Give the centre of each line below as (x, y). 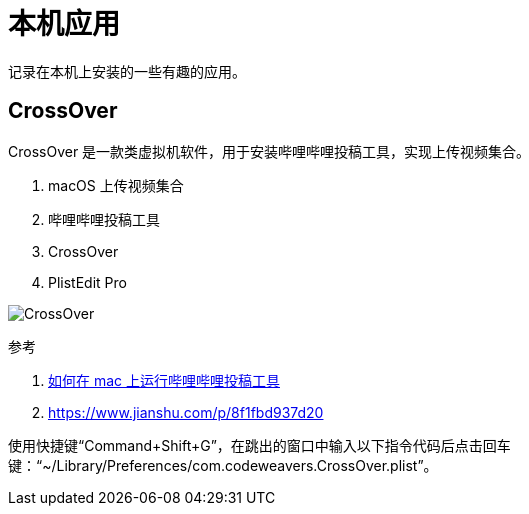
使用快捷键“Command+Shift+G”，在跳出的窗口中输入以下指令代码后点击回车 (259, 445)
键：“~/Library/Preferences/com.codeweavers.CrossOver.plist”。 (223, 465)
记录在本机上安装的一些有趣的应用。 (127, 71)
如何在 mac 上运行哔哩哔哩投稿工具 (164, 380)
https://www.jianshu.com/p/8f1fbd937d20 (186, 412)
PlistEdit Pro (87, 282)
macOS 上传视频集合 (116, 185)
